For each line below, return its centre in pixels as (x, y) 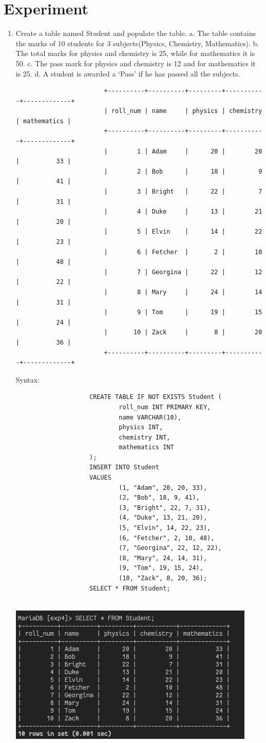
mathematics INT (146, 447)
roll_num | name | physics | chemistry (187, 111)
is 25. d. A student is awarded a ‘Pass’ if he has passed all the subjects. (128, 73)
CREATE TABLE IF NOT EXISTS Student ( (155, 397)
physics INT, (141, 427)
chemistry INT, (145, 437)
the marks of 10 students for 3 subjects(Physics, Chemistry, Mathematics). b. (137, 43)
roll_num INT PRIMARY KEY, (165, 407)
